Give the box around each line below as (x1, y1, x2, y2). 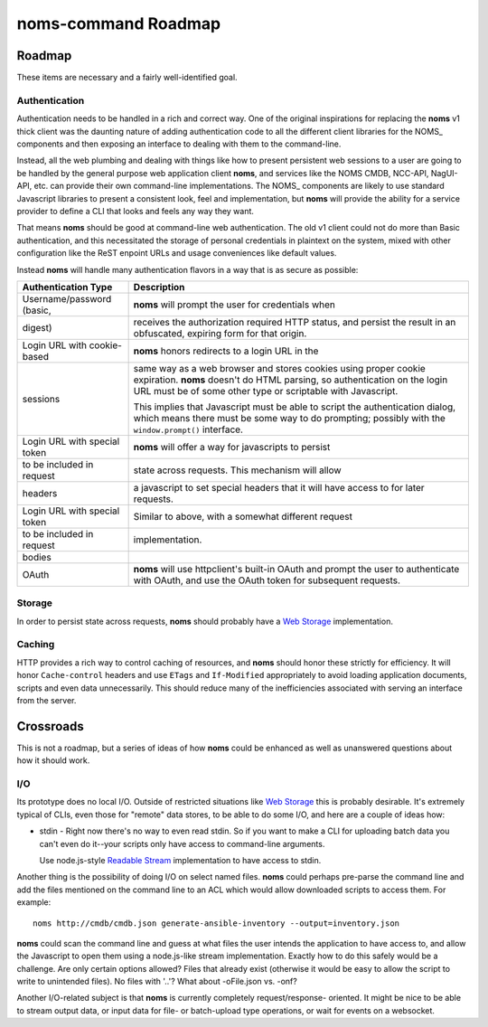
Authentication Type (22, 280, 113, 293)
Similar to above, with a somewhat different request (133, 510, 352, 523)
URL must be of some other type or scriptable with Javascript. (133, 384, 399, 397)
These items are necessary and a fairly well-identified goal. (16, 72, 239, 83)
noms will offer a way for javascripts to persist (133, 440, 331, 453)
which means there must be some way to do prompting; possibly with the (133, 411, 446, 424)
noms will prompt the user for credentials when (133, 298, 336, 311)
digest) (22, 321, 53, 334)
